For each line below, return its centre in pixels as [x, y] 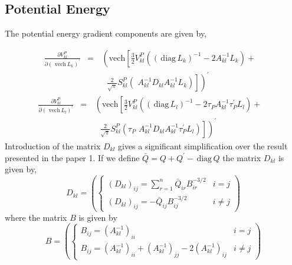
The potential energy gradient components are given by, [106, 33]
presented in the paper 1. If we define [72, 157]
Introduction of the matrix [53, 145]
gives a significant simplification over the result [203, 145]
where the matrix [36, 217]
